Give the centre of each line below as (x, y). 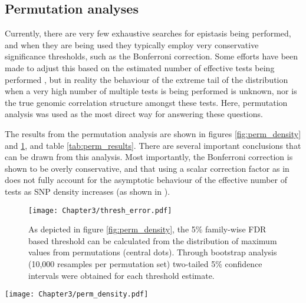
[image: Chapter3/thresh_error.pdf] (100, 210)
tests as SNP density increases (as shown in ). (88, 191)
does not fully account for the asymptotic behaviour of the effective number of (146, 180)
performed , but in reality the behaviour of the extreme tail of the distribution (147, 79)
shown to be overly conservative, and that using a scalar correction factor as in (147, 168)
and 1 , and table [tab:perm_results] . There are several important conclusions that (153, 145)
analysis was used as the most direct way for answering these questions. (134, 114)
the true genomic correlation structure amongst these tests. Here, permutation (146, 102)
